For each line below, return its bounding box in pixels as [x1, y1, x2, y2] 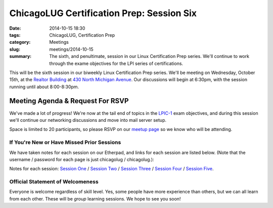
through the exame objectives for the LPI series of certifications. [49, 60, 184, 66]
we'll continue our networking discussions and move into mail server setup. [9, 117, 167, 123]
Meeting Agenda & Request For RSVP [9, 97, 129, 105]
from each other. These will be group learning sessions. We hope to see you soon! [9, 195, 181, 201]
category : [9, 39, 31, 45]
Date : [9, 25, 21, 31]
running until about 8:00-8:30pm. [9, 84, 79, 90]
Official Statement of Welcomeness [9, 178, 99, 185]
